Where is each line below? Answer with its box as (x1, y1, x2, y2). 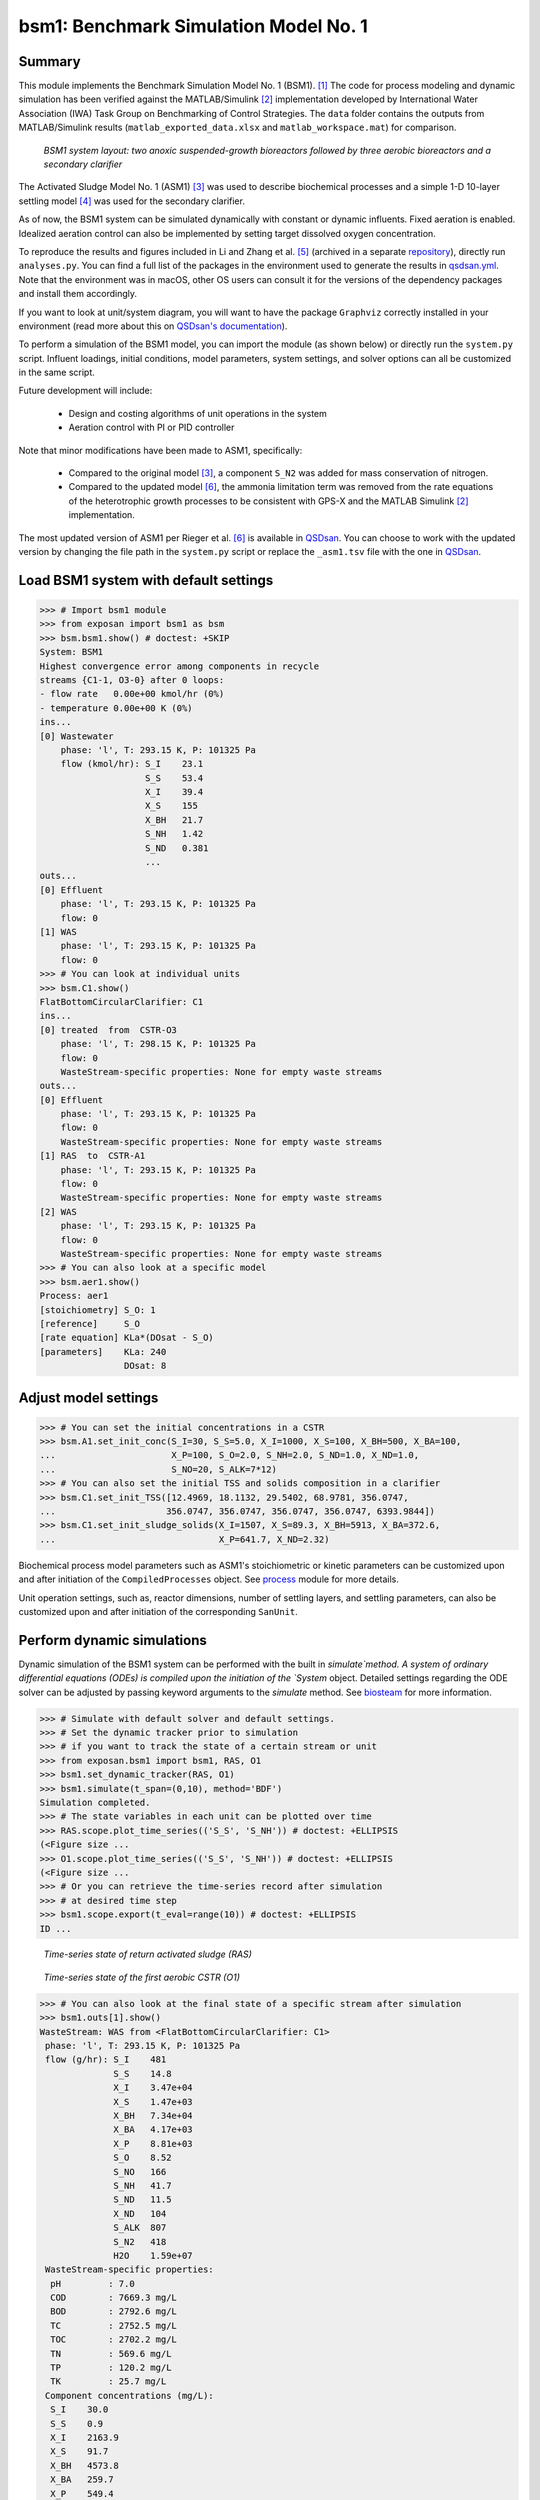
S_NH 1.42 (145, 828, 204, 840)
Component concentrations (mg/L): (45, 2390, 214, 2401)
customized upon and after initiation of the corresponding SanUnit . (18, 1605, 299, 1617)
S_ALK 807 (113, 2222, 167, 2234)
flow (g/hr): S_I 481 (45, 2054, 167, 2065)
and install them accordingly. (18, 288, 137, 300)
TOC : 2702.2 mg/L (50, 2334, 177, 2345)
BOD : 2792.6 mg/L (50, 2306, 177, 2317)
